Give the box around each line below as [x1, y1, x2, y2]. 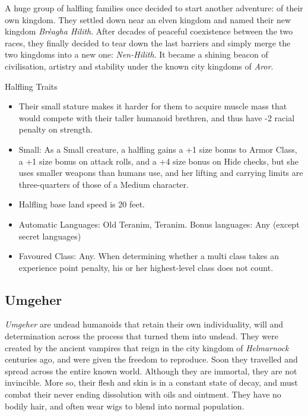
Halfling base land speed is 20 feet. [18, 198, 145, 210]
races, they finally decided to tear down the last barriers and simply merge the [5, 36, 291, 49]
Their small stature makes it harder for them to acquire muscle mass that [18, 100, 287, 112]
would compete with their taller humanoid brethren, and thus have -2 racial [18, 111, 295, 124]
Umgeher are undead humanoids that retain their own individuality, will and [5, 318, 284, 330]
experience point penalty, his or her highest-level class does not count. [18, 261, 274, 273]
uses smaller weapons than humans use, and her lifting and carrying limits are [18, 166, 303, 179]
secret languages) [18, 229, 81, 242]
